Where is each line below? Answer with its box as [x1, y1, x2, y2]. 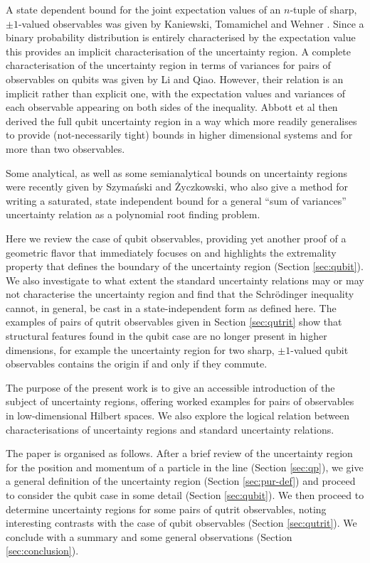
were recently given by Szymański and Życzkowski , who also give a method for [6, 179, 348, 194]
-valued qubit [290, 342, 349, 357]
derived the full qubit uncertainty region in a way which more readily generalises [6, 113, 357, 128]
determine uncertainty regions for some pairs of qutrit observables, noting [6, 501, 327, 516]
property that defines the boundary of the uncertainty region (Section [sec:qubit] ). [6, 259, 364, 274]
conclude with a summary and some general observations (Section [6, 529, 292, 544]
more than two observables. [6, 141, 125, 156]
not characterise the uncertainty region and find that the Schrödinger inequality [6, 286, 354, 301]
